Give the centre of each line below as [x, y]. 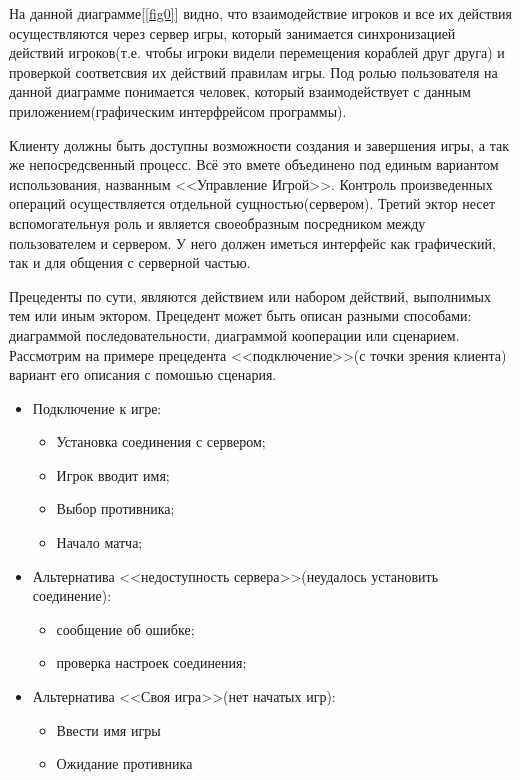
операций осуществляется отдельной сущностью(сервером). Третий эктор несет [252, 203]
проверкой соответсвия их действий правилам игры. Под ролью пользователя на [253, 71]
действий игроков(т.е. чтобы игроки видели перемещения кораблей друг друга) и [257, 52]
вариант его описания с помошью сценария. [143, 374]
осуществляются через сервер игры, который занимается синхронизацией [232, 32]
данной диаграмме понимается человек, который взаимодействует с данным [240, 91]
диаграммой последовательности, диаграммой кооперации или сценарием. [234, 334]
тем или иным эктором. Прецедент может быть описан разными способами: [240, 315]
